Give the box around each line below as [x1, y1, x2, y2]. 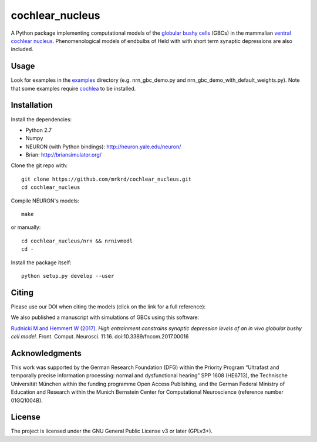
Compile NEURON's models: [11, 197, 79, 204]
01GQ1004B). [11, 397, 43, 404]
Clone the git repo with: [11, 162, 68, 169]
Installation [11, 100, 53, 110]
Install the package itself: [11, 259, 72, 266]
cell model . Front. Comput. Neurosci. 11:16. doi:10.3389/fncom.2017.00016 [11, 333, 189, 340]
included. [11, 46, 33, 53]
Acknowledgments [11, 348, 82, 358]
